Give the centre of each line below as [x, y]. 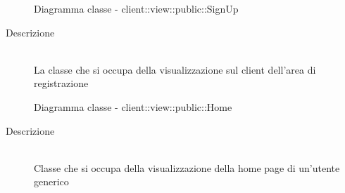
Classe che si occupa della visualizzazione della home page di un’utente [187, 167]
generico [51, 181]
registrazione [61, 83]
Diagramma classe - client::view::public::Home [133, 106]
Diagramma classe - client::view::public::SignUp [136, 8]
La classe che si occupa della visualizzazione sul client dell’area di [175, 69]
